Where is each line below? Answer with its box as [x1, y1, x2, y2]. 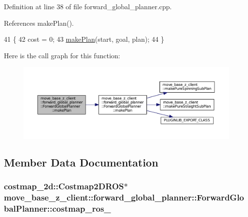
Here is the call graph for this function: [4, 50, 120, 60]
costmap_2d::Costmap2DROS [4, 180, 124, 192]
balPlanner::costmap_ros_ [4, 202, 111, 215]
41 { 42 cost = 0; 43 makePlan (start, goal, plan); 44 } [4, 34, 165, 44]
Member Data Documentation [4, 155, 159, 170]
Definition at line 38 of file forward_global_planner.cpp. [4, 1, 172, 11]
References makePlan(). [4, 17, 74, 28]
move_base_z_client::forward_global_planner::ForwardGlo [4, 191, 244, 203]
